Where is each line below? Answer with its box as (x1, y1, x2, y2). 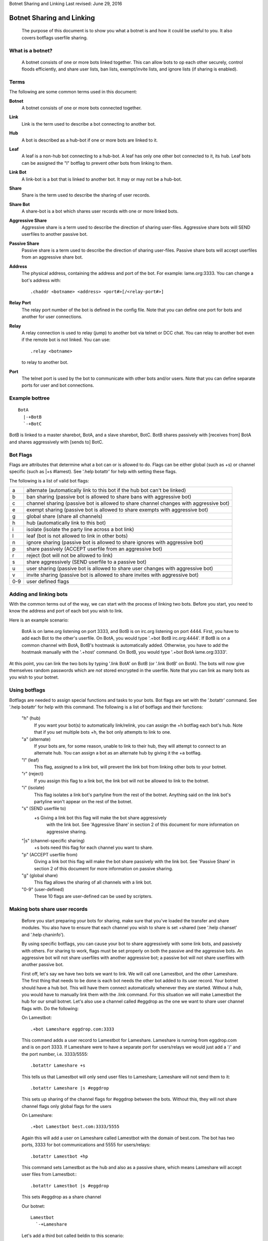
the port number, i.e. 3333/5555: (21, 1051, 89, 1057)
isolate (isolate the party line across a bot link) (26, 526, 134, 533)
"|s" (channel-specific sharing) (21, 838, 85, 843)
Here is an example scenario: (9, 617, 69, 623)
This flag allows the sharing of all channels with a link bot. (34, 879, 152, 886)
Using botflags (9, 687, 46, 693)
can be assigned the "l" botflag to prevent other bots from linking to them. (21, 160, 173, 166)
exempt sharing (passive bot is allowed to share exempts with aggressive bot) (26, 506, 208, 513)
